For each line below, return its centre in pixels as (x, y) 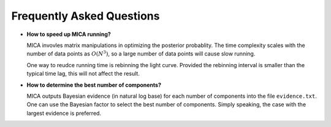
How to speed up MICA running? (69, 34)
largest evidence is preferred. (64, 113)
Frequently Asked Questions (86, 16)
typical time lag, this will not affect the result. (83, 74)
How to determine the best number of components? (94, 85)
